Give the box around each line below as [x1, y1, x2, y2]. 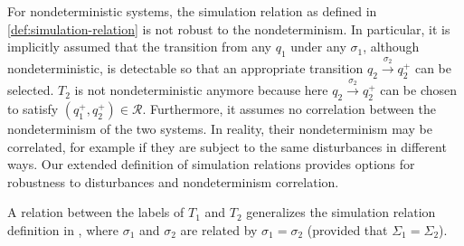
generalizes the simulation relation [246, 203, 436, 222]
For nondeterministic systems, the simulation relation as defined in [7, 2, 377, 20]
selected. [7, 80, 54, 99]
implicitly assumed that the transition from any [7, 37, 271, 56]
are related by [180, 220, 258, 239]
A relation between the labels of [7, 203, 185, 222]
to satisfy [7, 99, 59, 118]
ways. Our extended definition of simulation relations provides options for [7, 155, 415, 174]
